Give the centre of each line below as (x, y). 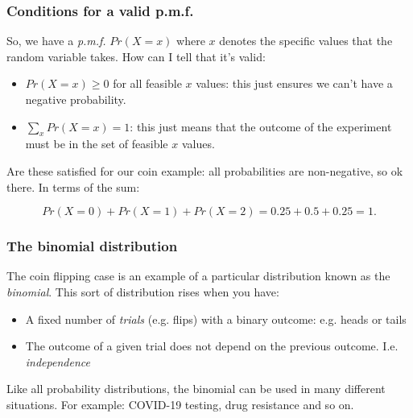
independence (58, 361)
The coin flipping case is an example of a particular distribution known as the (198, 276)
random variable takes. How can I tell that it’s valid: (136, 56)
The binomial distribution (92, 246)
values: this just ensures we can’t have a (294, 83)
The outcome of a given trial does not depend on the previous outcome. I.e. (212, 346)
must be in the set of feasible (97, 144)
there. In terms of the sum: (73, 186)
